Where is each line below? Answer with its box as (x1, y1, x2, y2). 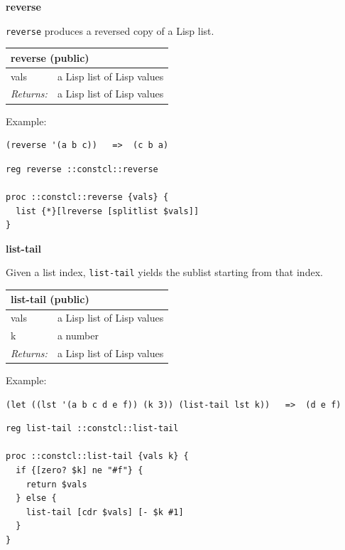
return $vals (26, 479, 87, 490)
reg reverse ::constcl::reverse (6, 164, 158, 174)
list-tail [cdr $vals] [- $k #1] (26, 507, 184, 517)
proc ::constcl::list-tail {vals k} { (6, 451, 189, 462)
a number (57, 328, 99, 343)
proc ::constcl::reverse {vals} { (6, 191, 169, 202)
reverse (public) (11, 50, 89, 65)
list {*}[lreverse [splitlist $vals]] (16, 206, 199, 216)
